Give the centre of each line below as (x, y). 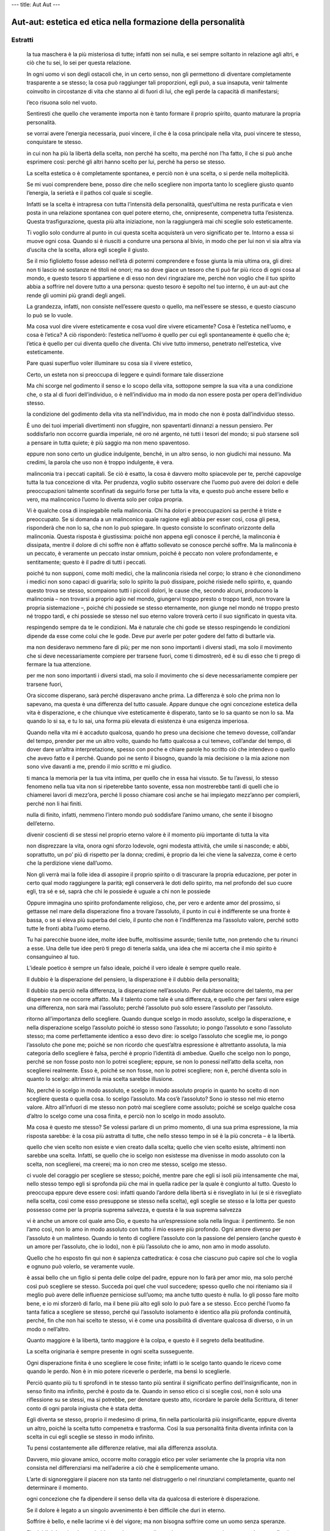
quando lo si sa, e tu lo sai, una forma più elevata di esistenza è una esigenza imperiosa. (138, 721)
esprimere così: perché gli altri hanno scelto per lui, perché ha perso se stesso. (126, 162)
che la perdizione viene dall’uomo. (70, 863)
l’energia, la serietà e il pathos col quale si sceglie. (90, 193)
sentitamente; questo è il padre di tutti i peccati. (86, 562)
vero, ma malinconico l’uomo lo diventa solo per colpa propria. (105, 499)
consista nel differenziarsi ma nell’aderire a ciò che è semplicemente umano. (123, 1468)
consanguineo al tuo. (53, 957)
